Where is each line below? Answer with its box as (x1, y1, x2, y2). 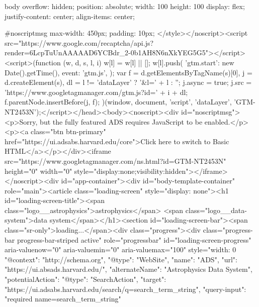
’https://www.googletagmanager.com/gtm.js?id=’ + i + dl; (5, 86, 188, 97)
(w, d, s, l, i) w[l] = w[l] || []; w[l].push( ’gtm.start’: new (63, 57, 234, 67)
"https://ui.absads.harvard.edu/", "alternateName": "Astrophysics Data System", (5, 264, 252, 274)
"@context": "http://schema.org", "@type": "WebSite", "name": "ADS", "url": (5, 254, 237, 264)
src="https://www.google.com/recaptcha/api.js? (5, 37, 154, 48)
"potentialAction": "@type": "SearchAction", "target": (5, 274, 166, 284)
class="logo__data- (185, 204, 247, 215)
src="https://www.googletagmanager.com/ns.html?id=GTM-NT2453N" (5, 155, 226, 166)
